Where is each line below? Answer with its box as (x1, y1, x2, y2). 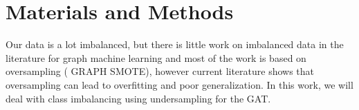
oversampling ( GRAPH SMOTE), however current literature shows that (6, 64, 315, 78)
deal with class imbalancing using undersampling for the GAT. (6, 91, 271, 105)
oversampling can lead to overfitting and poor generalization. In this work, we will (6, 77, 353, 91)
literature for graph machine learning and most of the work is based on (6, 50, 306, 65)
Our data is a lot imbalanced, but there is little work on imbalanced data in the (6, 37, 344, 52)
